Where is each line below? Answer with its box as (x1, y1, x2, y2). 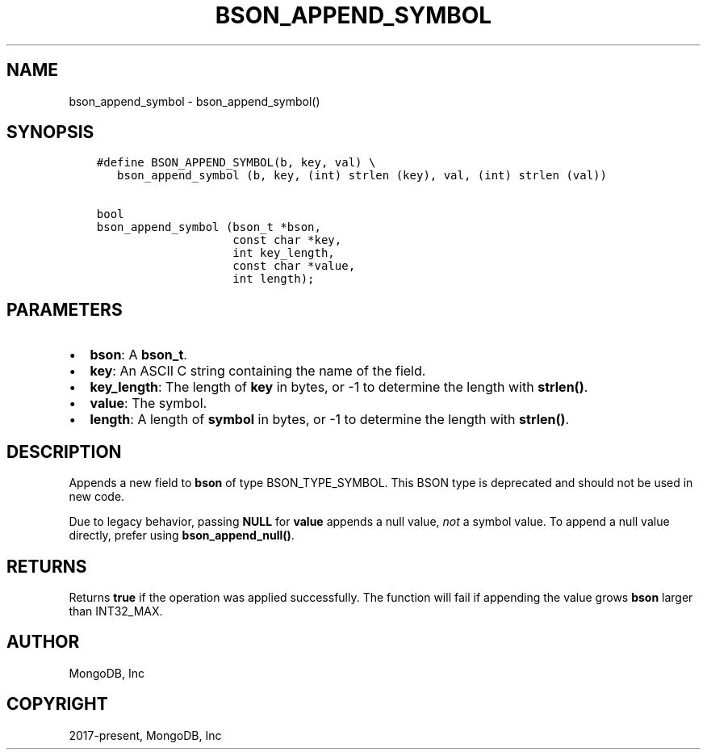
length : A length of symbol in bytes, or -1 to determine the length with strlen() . (90, 411, 570, 428)
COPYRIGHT (6, 694, 108, 715)
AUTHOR (6, 632, 80, 653)
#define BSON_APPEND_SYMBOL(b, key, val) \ (96, 156, 376, 170)
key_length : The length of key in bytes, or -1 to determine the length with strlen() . (90, 379, 588, 396)
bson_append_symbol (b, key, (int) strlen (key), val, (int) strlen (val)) (117, 169, 607, 183)
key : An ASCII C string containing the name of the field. (90, 363, 426, 380)
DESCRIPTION (6, 441, 122, 462)
